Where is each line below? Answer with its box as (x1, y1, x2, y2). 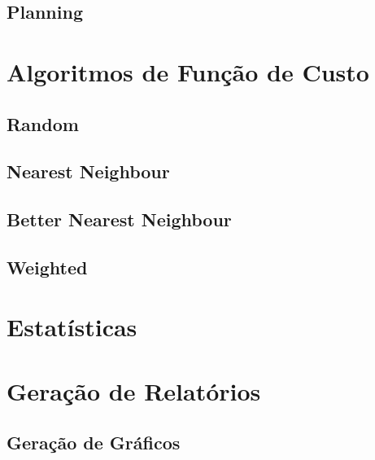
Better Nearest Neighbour (7, 207, 232, 232)
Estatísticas (7, 310, 137, 344)
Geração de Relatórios (7, 374, 261, 407)
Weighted (7, 254, 88, 279)
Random (7, 111, 79, 136)
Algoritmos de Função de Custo (7, 55, 369, 88)
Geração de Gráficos (7, 430, 181, 455)
